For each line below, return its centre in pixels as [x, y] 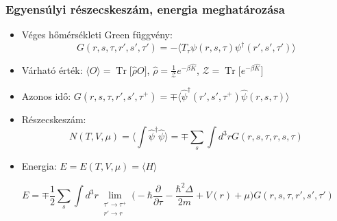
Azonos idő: [46, 95]
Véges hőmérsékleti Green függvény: [97, 35]
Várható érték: [52, 69]
